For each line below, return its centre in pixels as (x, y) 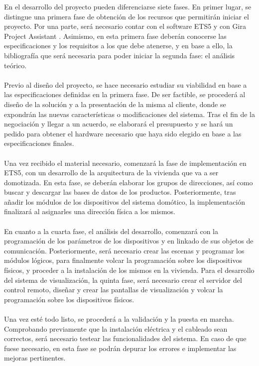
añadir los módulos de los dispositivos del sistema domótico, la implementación (125, 201)
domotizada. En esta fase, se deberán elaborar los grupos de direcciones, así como (129, 182)
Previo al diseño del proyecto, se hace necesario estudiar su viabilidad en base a (126, 84)
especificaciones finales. (39, 143)
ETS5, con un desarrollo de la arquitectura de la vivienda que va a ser (111, 173)
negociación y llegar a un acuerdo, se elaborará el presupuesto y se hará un (119, 124)
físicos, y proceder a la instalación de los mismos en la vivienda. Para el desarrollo (129, 270)
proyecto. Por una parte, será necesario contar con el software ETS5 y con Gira (125, 26)
